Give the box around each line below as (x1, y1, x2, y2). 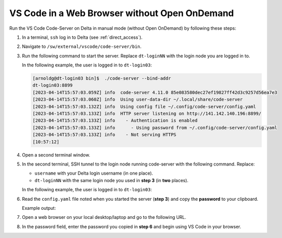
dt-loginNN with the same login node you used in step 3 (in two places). (34, 177, 189, 183)
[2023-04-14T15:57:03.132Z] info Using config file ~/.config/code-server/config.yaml (32, 104, 256, 109)
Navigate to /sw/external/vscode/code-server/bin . (22, 43, 142, 50)
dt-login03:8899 (32, 83, 73, 88)
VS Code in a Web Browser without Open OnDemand (9, 8, 234, 19)
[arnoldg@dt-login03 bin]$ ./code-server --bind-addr (32, 75, 171, 82)
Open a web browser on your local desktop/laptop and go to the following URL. (22, 214, 187, 220)
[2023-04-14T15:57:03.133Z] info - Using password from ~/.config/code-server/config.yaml (32, 125, 277, 130)
